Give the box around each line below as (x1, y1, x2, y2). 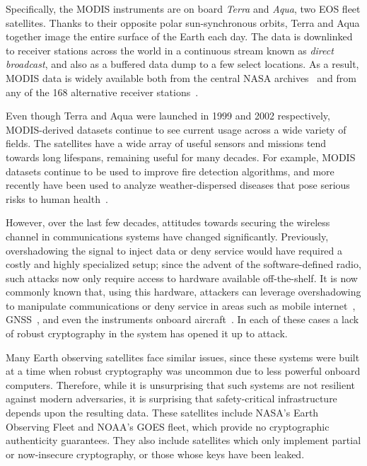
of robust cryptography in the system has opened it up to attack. (6, 326, 288, 341)
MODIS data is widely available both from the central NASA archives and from (6, 70, 356, 85)
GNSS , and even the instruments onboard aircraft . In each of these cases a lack (6, 312, 359, 327)
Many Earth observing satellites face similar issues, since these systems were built (6, 349, 360, 364)
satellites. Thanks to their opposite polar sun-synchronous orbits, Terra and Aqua (6, 15, 360, 30)
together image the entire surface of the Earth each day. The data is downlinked (6, 29, 353, 44)
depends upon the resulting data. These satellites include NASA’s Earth (6, 405, 319, 420)
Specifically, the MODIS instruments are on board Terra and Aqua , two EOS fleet (6, 1, 361, 16)
